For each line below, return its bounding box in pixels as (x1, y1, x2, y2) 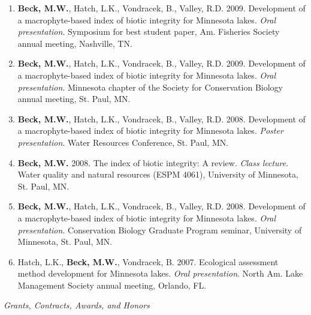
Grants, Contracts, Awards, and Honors (4, 299, 150, 311)
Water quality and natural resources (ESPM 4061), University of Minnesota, (17, 168, 298, 181)
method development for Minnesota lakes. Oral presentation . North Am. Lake (17, 267, 303, 280)
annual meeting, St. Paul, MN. (17, 92, 131, 105)
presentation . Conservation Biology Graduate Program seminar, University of (17, 223, 302, 236)
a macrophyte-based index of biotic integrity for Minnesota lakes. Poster (17, 124, 283, 137)
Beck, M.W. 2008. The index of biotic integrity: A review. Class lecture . (17, 156, 289, 169)
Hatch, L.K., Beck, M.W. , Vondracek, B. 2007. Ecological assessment (17, 255, 279, 268)
